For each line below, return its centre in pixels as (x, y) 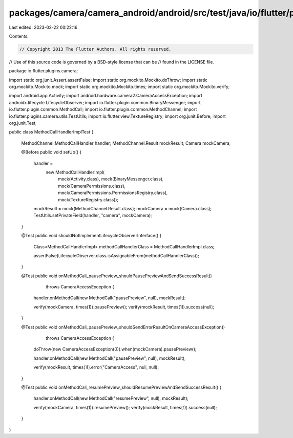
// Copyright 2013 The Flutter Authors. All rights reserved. (95, 49)
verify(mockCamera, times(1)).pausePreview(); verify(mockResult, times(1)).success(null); (124, 307)
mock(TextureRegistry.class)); (88, 199)
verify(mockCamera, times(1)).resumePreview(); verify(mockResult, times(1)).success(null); (125, 407)
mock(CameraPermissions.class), (92, 186)
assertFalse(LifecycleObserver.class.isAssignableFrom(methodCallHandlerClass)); (116, 255)
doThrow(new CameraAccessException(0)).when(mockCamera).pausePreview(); (115, 349)
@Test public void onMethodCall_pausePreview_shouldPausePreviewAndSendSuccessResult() (117, 276)
